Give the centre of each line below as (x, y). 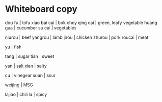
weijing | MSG (19, 85)
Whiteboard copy (41, 9)
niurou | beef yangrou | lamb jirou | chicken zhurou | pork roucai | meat (77, 37)
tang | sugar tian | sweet (30, 56)
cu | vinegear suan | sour (30, 75)
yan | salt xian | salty (26, 66)
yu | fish (13, 47)
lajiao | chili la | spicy (26, 94)
